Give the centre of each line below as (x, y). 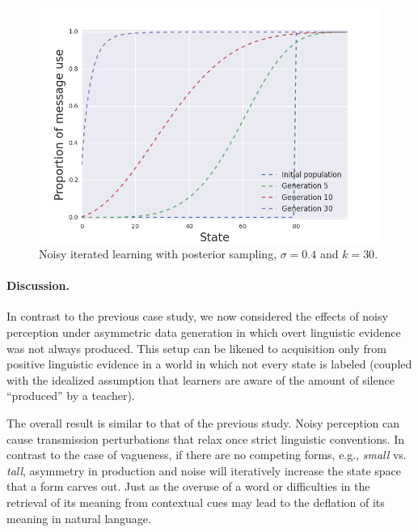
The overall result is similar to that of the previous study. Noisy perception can (203, 423)
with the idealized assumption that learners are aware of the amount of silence (201, 379)
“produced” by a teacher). (71, 396)
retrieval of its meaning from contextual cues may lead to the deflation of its (196, 502)
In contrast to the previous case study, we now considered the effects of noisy (197, 316)
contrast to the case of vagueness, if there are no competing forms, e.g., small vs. (207, 455)
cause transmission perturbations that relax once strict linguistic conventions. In (205, 438)
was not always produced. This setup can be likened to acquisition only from (196, 348)
